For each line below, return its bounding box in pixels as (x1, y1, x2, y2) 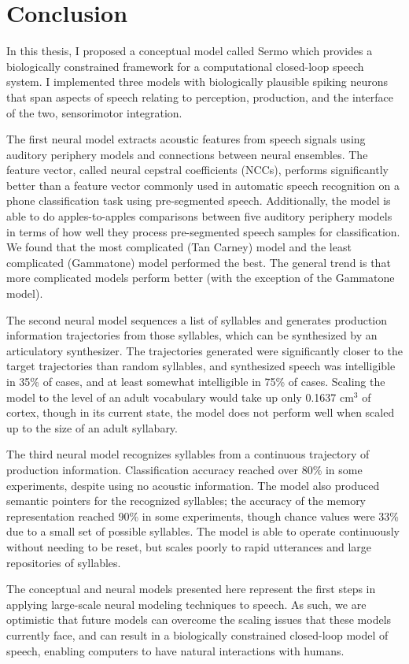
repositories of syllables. (6, 554, 121, 570)
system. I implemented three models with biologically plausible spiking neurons (6, 73, 389, 90)
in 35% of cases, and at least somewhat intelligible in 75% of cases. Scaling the (6, 373, 385, 389)
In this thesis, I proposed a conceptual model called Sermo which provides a (6, 43, 373, 59)
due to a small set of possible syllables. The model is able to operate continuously (6, 523, 400, 540)
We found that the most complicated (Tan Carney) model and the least (6, 239, 352, 255)
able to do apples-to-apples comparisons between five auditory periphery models (6, 208, 392, 224)
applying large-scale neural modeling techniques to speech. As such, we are (6, 595, 367, 612)
